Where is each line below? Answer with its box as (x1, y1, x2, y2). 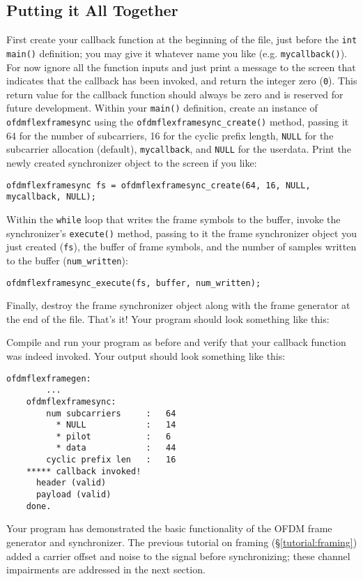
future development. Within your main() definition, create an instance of (6, 100, 318, 115)
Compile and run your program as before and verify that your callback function (6, 335, 346, 349)
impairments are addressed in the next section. (6, 562, 206, 577)
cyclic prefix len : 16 (46, 455, 176, 465)
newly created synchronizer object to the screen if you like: (6, 155, 257, 169)
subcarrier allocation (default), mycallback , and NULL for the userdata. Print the (6, 142, 351, 156)
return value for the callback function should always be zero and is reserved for (6, 86, 343, 101)
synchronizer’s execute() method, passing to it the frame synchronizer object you (6, 225, 357, 240)
